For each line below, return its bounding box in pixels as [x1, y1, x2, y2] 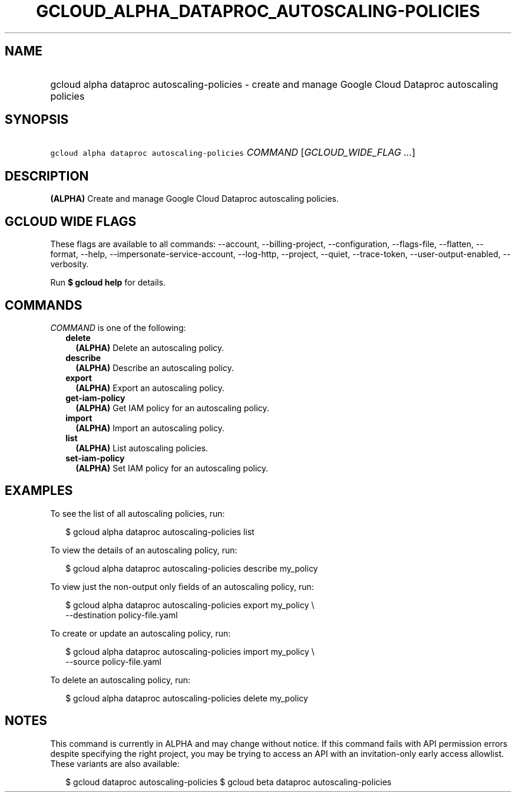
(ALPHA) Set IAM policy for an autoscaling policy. [75, 463, 269, 473]
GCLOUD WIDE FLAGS [5, 214, 137, 229]
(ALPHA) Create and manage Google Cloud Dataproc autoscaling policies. [50, 193, 339, 204]
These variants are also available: [50, 758, 180, 769]
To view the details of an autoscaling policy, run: [50, 545, 237, 555]
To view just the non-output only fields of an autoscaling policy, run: [50, 581, 314, 592]
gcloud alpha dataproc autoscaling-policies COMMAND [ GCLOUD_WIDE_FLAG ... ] [50, 146, 416, 159]
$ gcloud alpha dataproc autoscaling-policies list [65, 526, 254, 537]
